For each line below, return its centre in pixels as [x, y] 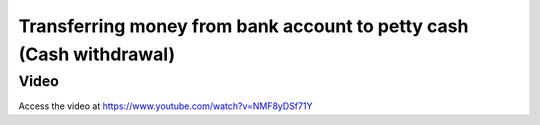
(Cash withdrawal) [96, 54]
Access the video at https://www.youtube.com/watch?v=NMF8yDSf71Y [165, 106]
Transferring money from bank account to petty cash [243, 26]
